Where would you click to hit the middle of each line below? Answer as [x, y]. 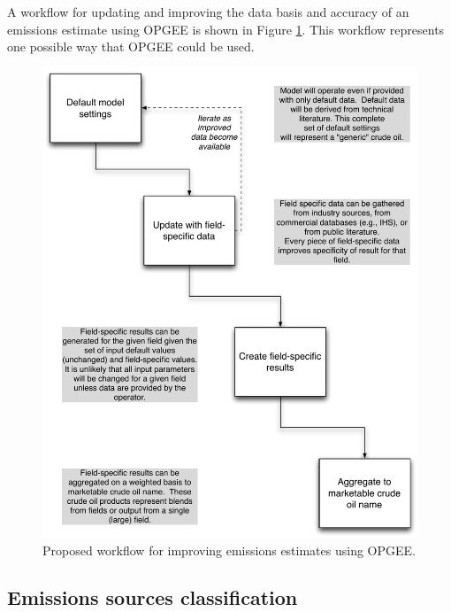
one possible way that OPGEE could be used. [131, 46]
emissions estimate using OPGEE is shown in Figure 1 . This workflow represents [226, 29]
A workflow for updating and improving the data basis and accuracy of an [208, 12]
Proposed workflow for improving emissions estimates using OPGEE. [229, 550]
